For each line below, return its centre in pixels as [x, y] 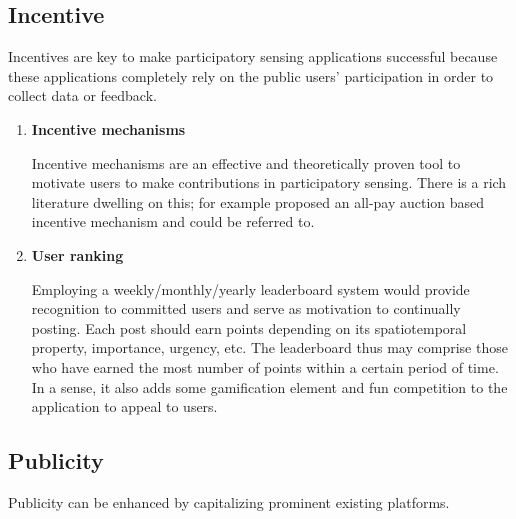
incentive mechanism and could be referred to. [173, 221]
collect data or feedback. [82, 95]
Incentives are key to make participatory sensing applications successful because [253, 56]
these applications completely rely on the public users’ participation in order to [251, 75]
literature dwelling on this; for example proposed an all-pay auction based [258, 201]
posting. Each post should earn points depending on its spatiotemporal [249, 327]
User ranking [77, 254]
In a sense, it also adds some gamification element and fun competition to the [269, 386]
